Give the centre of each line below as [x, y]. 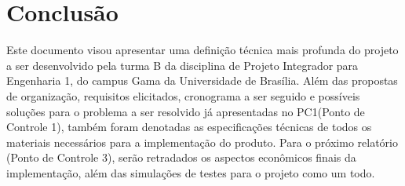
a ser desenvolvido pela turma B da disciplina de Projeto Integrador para [182, 65]
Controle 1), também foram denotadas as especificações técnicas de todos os [189, 127]
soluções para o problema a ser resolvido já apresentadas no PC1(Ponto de [186, 111]
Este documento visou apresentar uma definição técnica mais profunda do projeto [202, 50]
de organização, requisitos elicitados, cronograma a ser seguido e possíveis [183, 95]
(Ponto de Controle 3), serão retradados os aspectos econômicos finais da [181, 157]
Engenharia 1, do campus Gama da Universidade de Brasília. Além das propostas [202, 80]
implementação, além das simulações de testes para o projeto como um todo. [191, 172]
